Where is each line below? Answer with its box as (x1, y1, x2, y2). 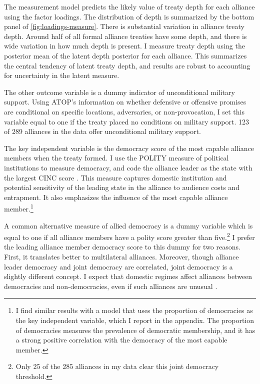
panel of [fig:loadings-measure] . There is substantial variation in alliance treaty (4, 21, 244, 31)
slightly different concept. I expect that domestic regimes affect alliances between (4, 271, 252, 281)
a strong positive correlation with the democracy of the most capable (15, 334, 227, 345)
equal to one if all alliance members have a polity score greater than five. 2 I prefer (4, 230, 255, 242)
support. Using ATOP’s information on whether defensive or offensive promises (4, 96, 246, 107)
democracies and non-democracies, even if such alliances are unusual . (4, 280, 217, 291)
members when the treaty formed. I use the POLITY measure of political (4, 152, 229, 163)
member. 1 (4, 202, 33, 213)
